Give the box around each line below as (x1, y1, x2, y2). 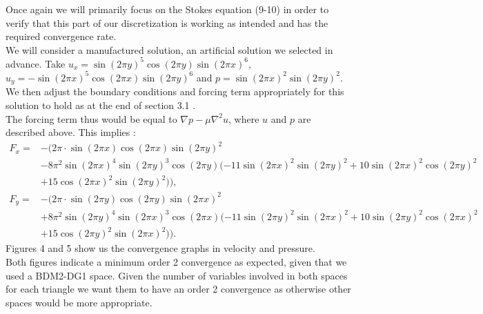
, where (228, 111, 259, 126)
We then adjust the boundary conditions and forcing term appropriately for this (6, 84, 344, 99)
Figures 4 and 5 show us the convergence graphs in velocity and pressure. (6, 241, 315, 255)
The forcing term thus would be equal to (6, 111, 177, 126)
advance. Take (6, 56, 66, 70)
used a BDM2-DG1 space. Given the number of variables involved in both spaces (6, 268, 348, 282)
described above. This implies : (6, 125, 136, 139)
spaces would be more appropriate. (6, 295, 152, 309)
